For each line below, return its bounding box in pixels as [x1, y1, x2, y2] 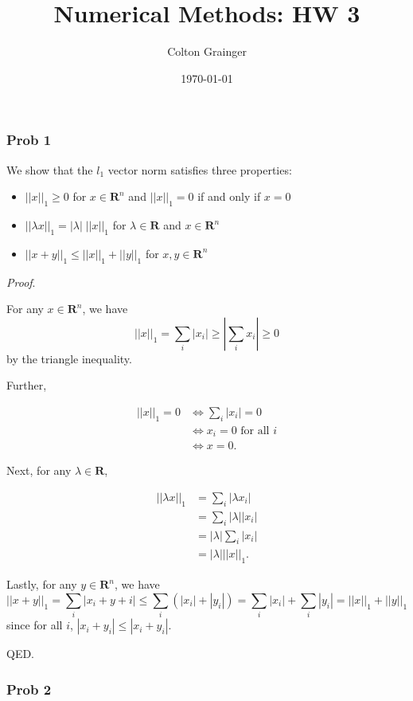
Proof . [6, 273, 36, 290]
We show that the [6, 161, 93, 178]
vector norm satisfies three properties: [107, 161, 292, 178]
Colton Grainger [167, 43, 247, 60]
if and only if [197, 188, 261, 205]
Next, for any [6, 462, 72, 479]
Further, [6, 377, 47, 394]
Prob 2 [6, 679, 52, 699]
